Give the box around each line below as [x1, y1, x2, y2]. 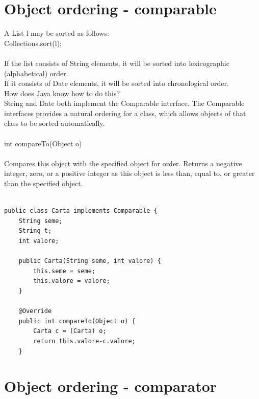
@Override [18, 307, 52, 315]
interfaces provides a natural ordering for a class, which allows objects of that [4, 107, 246, 118]
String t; [18, 227, 52, 235]
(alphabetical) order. [4, 68, 68, 78]
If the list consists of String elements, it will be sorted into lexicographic [4, 57, 229, 68]
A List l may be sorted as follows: [4, 28, 109, 38]
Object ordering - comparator [4, 375, 217, 396]
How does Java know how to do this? [4, 87, 120, 98]
